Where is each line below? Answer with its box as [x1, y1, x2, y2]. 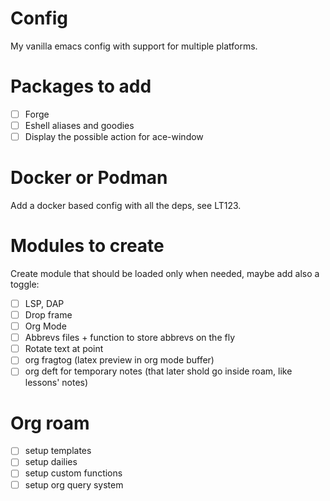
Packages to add [10, 75, 152, 98]
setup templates [24, 445, 92, 457]
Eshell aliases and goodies [24, 119, 135, 131]
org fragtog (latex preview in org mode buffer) [24, 354, 215, 366]
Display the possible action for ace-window [24, 131, 204, 142]
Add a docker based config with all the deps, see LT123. [10, 200, 242, 211]
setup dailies [24, 456, 78, 468]
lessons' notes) [24, 377, 89, 389]
